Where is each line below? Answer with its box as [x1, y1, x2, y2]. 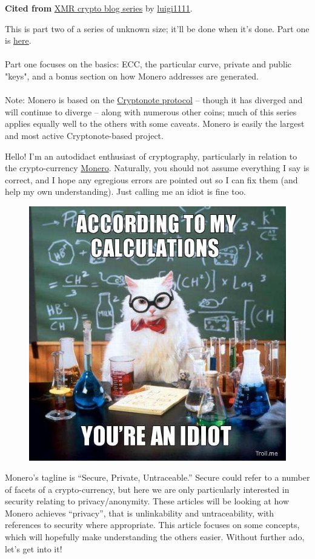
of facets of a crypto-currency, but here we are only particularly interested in [5, 483, 290, 495]
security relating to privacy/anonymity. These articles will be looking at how [5, 495, 289, 507]
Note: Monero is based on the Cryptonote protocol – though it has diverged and [5, 93, 303, 106]
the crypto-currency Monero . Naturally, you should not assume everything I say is [5, 161, 310, 174]
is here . [5, 34, 31, 47]
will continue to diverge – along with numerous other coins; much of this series [5, 105, 297, 118]
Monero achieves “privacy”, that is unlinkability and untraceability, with [5, 506, 274, 519]
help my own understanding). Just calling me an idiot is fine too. [5, 185, 246, 198]
